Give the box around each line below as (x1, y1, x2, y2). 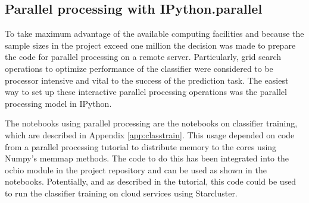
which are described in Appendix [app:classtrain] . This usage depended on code (5, 128, 295, 141)
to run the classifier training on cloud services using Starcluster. (5, 186, 238, 199)
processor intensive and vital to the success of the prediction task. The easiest (5, 74, 289, 86)
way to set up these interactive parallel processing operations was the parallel (5, 85, 287, 98)
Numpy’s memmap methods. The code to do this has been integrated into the (5, 152, 289, 164)
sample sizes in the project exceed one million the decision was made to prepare (5, 39, 296, 51)
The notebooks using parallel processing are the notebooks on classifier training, (5, 117, 298, 129)
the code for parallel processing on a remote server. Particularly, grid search (5, 50, 282, 63)
